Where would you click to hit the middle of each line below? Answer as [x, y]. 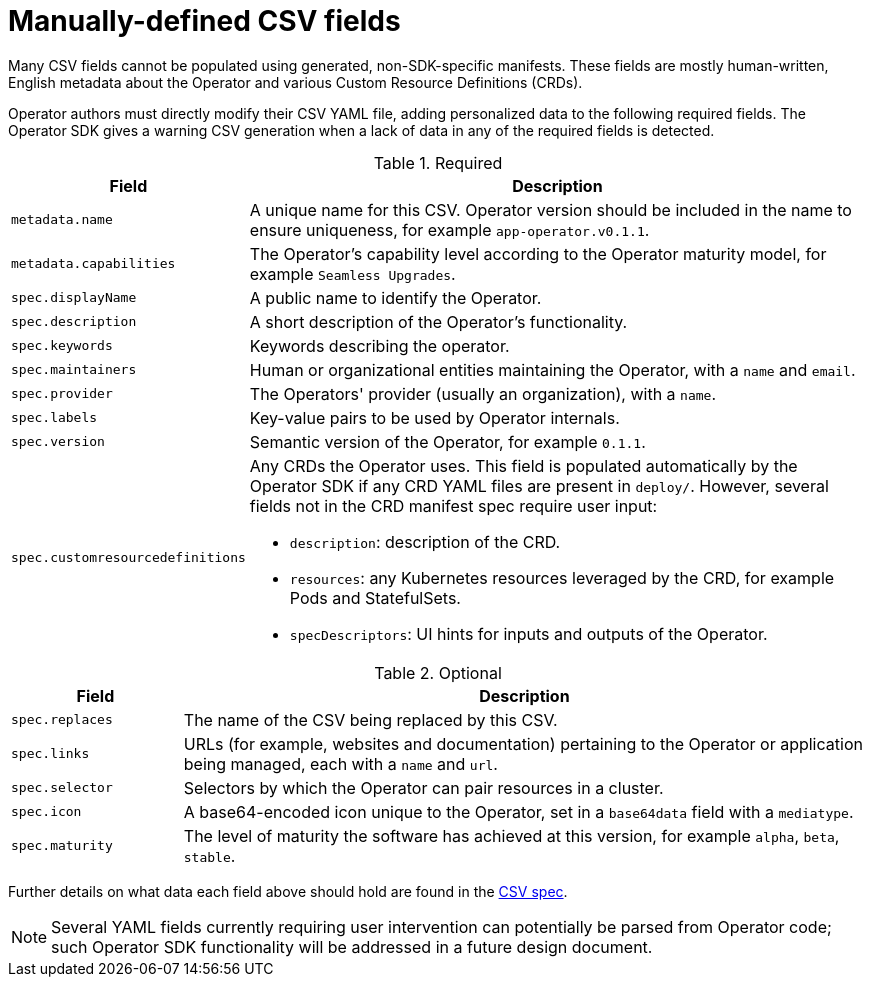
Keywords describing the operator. [379, 345]
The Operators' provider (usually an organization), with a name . [482, 393]
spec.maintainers [74, 370]
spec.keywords [62, 346]
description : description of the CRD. [425, 541]
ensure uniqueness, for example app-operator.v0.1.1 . [449, 229]
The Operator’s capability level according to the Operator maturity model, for [538, 253]
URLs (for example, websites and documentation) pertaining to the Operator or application [523, 743]
